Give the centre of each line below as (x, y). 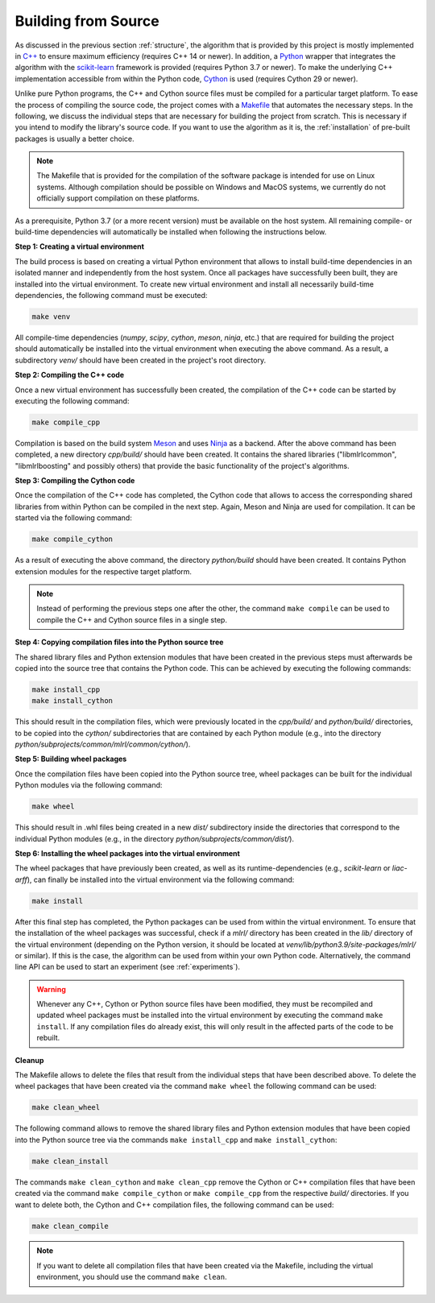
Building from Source (87, 21)
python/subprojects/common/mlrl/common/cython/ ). (103, 744)
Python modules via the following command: (89, 785)
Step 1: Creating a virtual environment (80, 246)
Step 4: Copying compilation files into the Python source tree (119, 642)
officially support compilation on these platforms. (118, 198)
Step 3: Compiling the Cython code (75, 481)
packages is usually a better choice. (75, 139)
